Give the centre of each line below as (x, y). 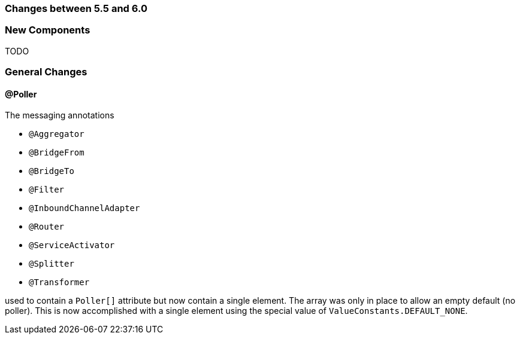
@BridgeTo (52, 171)
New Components (48, 30)
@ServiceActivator (72, 245)
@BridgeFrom (57, 153)
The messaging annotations (60, 115)
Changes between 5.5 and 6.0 (76, 8)
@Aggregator (57, 134)
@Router (47, 227)
